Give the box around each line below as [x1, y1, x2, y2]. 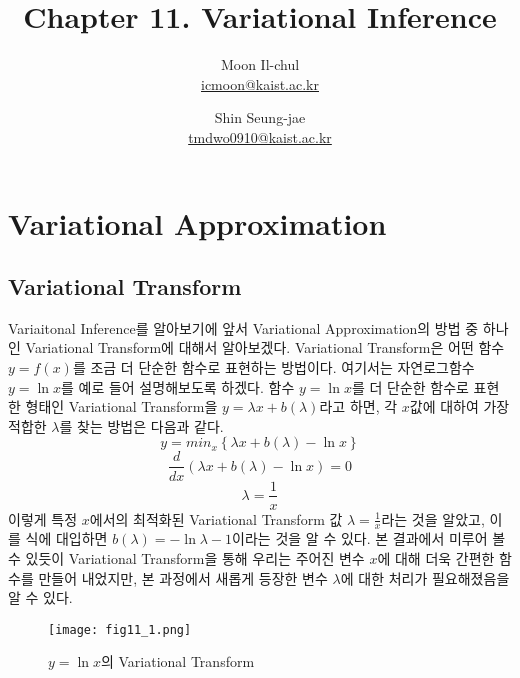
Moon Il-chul [220, 54, 300, 75]
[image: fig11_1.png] [48, 622, 192, 637]
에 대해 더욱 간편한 [377, 548, 495, 568]
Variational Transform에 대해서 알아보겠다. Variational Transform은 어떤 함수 [25, 337, 505, 358]
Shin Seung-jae [214, 107, 306, 128]
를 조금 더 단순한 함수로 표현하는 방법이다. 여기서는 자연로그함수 [72, 357, 475, 378]
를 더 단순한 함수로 [351, 376, 469, 397]
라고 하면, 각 [319, 396, 398, 417]
